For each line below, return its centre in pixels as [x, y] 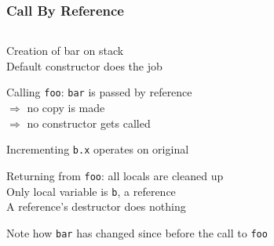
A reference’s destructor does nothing [96, 206]
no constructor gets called [89, 123]
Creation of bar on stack [65, 51]
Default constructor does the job [84, 65]
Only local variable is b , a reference [91, 191]
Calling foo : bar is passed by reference [99, 92]
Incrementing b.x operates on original [98, 149]
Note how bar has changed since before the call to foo [137, 232]
